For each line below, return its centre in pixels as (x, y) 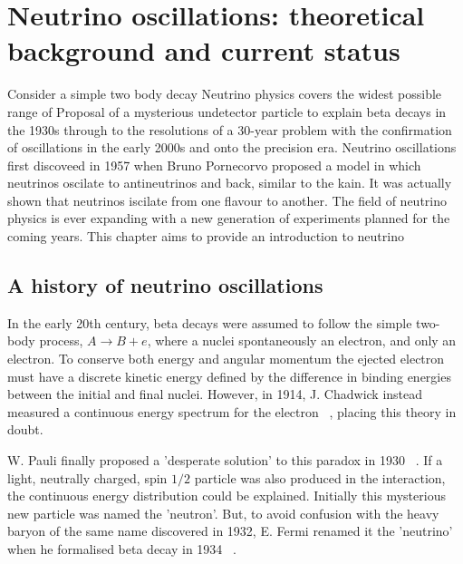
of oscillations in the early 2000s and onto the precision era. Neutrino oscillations (232, 147)
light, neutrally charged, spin (87, 477)
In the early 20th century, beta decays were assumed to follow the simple (210, 322)
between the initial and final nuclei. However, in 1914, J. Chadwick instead (215, 394)
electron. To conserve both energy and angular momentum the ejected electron (226, 359)
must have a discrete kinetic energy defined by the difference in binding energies (229, 376)
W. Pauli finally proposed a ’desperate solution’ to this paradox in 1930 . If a (225, 460)
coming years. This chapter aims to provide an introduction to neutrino (206, 236)
